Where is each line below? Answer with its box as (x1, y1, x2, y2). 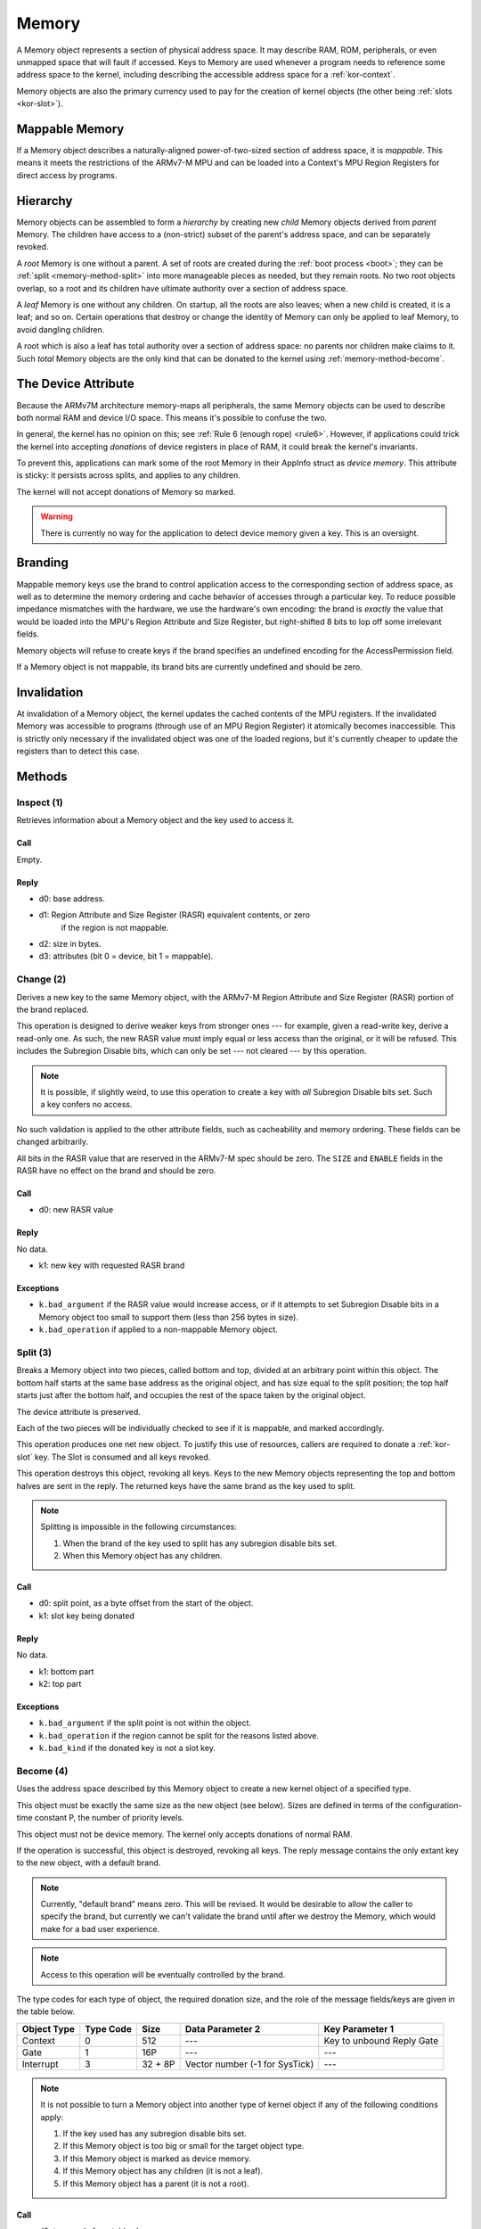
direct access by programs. (16, 169, 118, 180)
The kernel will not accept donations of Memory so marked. (16, 486, 236, 497)
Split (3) (16, 1346, 53, 1359)
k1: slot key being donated (38, 1610, 135, 1621)
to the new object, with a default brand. (16, 1857, 161, 1868)
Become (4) (16, 1764, 69, 1777)
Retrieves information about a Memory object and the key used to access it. (16, 815, 295, 826)
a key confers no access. (40, 1099, 133, 1110)
